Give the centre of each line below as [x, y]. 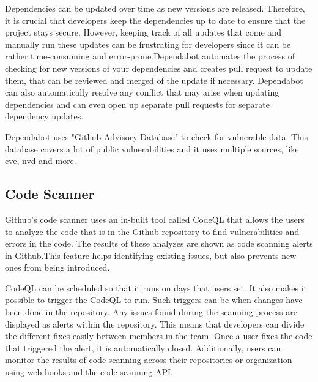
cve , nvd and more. [41, 161]
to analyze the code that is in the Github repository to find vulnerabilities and [152, 231]
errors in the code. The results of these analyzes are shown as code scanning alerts [159, 243]
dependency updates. [44, 116]
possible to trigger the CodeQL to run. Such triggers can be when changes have [154, 300]
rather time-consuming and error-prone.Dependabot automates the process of [150, 56]
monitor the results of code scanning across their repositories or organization [149, 360]
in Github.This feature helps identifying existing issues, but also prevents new [151, 255]
